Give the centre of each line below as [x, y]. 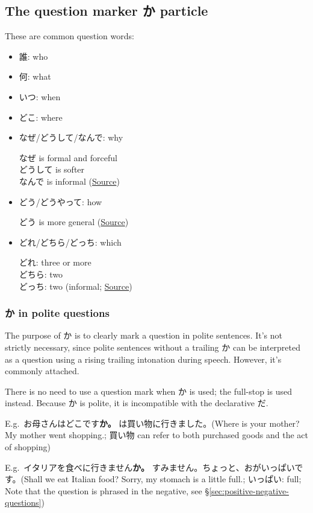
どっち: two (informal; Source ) [76, 286]
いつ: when [40, 96]
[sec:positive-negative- [249, 490]
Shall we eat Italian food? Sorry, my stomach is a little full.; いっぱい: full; [163, 479]
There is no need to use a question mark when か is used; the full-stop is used [149, 391]
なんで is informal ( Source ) [69, 181]
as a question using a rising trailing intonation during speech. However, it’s [143, 359]
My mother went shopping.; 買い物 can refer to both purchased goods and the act [157, 435]
